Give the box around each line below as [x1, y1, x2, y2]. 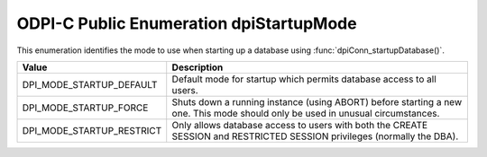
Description [171, 61, 224, 74]
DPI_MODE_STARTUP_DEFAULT [22, 78, 158, 91]
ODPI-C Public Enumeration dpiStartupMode [16, 13, 357, 33]
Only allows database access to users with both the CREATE [171, 118, 428, 131]
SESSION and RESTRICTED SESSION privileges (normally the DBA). [171, 130, 459, 143]
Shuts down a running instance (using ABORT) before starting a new [171, 95, 463, 108]
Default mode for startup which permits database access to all [171, 73, 436, 85]
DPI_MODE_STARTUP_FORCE [22, 101, 149, 114]
